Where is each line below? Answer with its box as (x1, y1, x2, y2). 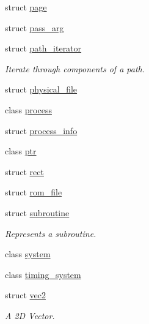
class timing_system (5, 268, 81, 281)
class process (5, 103, 52, 116)
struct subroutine (5, 206, 70, 219)
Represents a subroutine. (5, 227, 96, 239)
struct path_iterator (5, 42, 82, 55)
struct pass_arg (5, 21, 64, 34)
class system (5, 247, 51, 260)
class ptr (5, 145, 37, 157)
